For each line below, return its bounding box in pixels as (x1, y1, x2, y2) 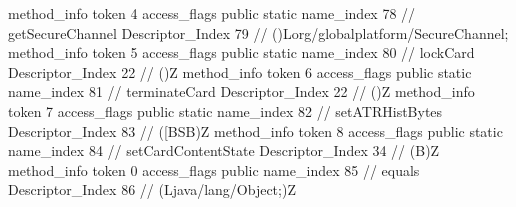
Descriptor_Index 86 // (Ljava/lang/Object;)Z (8, 179, 296, 200)
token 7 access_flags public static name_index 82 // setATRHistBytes (8, 100, 443, 121)
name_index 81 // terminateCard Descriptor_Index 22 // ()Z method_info (8, 81, 475, 102)
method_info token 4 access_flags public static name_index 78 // (8, 3, 416, 23)
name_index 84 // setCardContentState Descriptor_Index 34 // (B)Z (8, 140, 440, 161)
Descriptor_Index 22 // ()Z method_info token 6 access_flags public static (8, 61, 472, 82)
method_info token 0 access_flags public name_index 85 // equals (8, 159, 420, 180)
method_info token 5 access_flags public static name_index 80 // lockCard (8, 42, 475, 63)
